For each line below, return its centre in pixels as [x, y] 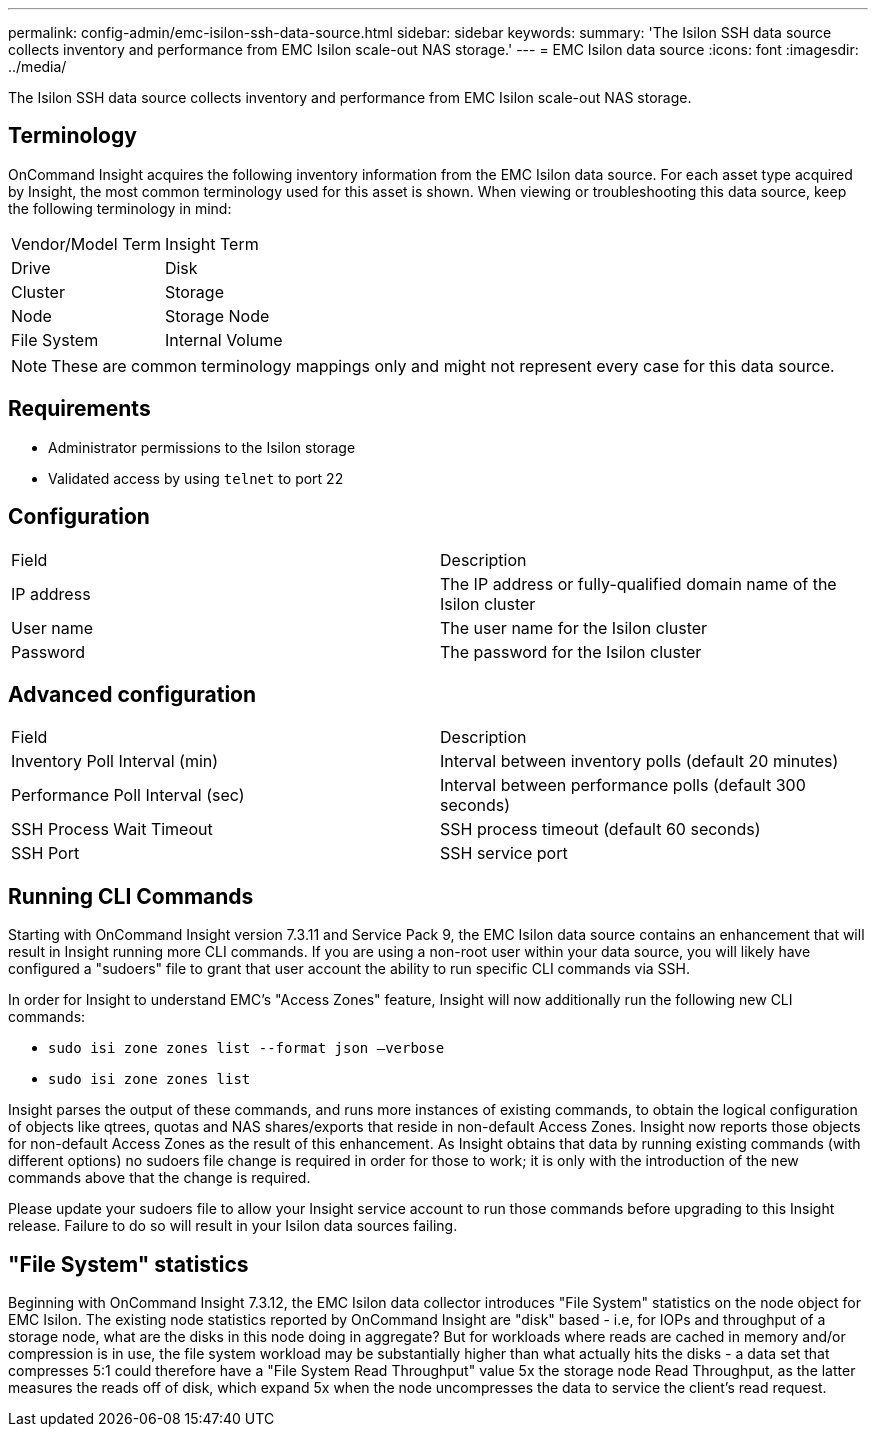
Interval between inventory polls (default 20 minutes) [639, 761]
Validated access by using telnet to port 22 [196, 478]
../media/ [37, 66]
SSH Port [45, 853]
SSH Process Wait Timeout [112, 829]
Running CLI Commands [131, 896]
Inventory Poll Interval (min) [115, 761]
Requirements [79, 409]
